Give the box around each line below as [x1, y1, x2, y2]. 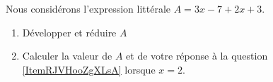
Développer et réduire [22, 25, 117, 39]
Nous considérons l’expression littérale [6, 1, 171, 15]
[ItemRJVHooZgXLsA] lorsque [22, 62, 156, 76]
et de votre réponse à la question [126, 48, 268, 63]
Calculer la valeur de [22, 48, 112, 63]
